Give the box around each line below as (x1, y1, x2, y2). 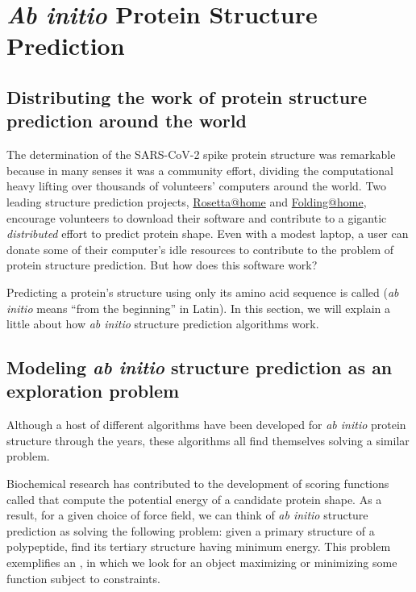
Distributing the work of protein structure (6, 84, 368, 109)
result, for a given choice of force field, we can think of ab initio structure (6, 507, 368, 523)
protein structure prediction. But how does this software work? (6, 256, 318, 273)
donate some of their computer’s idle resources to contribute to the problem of (6, 240, 394, 257)
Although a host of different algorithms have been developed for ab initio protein (6, 416, 406, 433)
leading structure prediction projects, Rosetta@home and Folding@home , (6, 193, 367, 210)
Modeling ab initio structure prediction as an (6, 355, 393, 380)
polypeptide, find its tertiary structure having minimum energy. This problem (6, 538, 391, 555)
